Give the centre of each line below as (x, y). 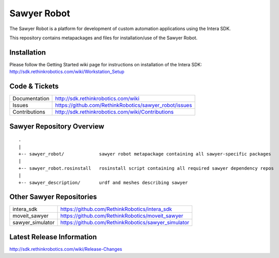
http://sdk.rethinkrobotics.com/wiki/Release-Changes (66, 249)
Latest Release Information (53, 237)
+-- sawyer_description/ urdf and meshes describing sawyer (103, 183)
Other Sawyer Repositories (53, 197)
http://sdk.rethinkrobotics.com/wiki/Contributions (115, 112)
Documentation (31, 98)
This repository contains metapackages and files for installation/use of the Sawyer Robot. (104, 38)
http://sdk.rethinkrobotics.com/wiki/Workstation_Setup (67, 72)
